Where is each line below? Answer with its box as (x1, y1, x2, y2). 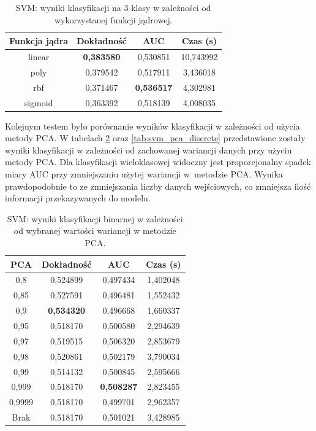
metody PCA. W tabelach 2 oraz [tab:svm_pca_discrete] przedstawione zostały (5, 131, 306, 144)
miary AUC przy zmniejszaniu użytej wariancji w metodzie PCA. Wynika (5, 168, 283, 181)
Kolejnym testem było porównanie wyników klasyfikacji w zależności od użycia (5, 119, 300, 132)
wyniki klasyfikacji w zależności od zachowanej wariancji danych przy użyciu (5, 143, 292, 156)
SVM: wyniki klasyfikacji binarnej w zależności (7, 212, 183, 225)
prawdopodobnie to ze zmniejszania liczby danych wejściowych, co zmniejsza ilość (5, 179, 311, 192)
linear (28, 50, 50, 63)
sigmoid (24, 96, 53, 109)
